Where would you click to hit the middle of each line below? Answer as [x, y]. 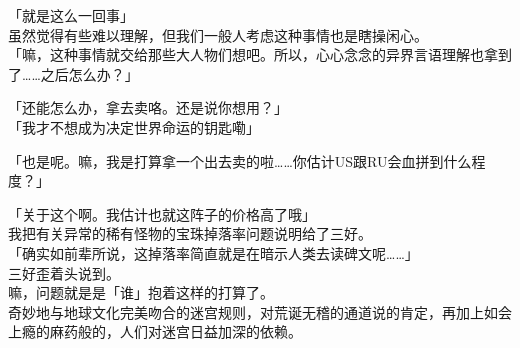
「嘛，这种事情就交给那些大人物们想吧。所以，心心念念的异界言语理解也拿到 [260, 54]
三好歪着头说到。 [64, 272]
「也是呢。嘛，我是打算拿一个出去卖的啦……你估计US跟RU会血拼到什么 [240, 160]
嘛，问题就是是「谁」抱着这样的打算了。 [141, 292]
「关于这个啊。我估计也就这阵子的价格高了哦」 [162, 213]
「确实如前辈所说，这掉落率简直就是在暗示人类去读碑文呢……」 [213, 252]
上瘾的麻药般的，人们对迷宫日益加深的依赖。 [155, 331]
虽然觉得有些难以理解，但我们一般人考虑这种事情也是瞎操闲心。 [218, 34]
